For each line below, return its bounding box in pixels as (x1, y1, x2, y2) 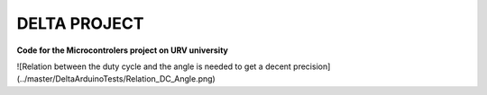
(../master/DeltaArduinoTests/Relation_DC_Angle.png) (16, 73, 216, 84)
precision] (293, 61, 331, 72)
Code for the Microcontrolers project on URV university (16, 45, 229, 56)
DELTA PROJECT (16, 13, 144, 33)
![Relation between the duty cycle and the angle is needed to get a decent (16, 61, 292, 72)
